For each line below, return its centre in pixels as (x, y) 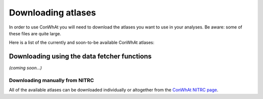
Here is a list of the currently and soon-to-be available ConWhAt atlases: (82, 42)
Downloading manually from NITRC (52, 80)
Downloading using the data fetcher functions (80, 56)
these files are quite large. (35, 33)
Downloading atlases (52, 13)
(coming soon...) (26, 68)
